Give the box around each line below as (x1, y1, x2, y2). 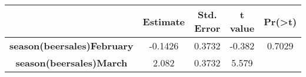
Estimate (142, 14, 185, 28)
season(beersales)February (9, 39, 134, 52)
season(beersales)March (15, 56, 128, 69)
